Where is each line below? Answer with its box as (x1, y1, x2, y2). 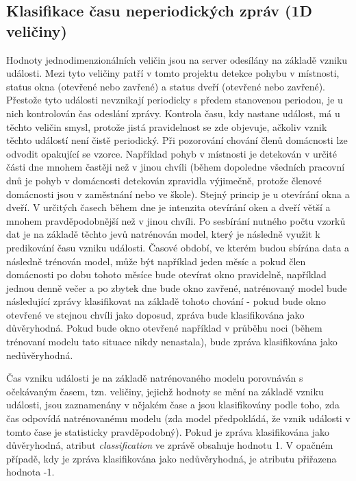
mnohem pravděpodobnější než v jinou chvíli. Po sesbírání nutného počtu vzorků (6, 213, 346, 227)
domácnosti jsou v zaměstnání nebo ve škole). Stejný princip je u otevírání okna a (6, 186, 350, 201)
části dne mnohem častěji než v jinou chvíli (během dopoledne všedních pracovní (6, 160, 345, 174)
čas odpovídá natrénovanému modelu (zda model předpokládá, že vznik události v (6, 411, 351, 425)
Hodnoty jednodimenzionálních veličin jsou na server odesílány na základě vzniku (6, 52, 348, 66)
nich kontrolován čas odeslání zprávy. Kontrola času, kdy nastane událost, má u (6, 106, 340, 120)
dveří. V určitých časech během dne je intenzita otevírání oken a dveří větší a (6, 200, 331, 214)
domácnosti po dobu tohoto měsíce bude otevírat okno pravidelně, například (6, 267, 327, 282)
